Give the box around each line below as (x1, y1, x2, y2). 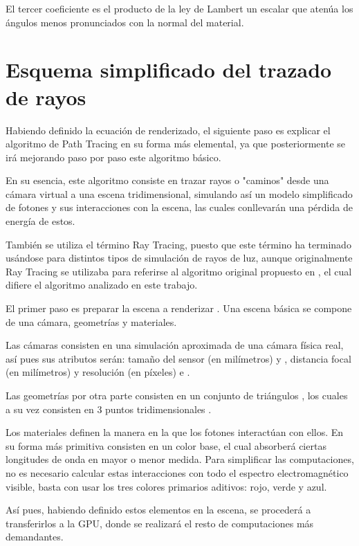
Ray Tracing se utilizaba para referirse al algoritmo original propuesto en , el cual (6, 264, 352, 278)
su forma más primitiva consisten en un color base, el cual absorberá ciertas (6, 438, 326, 453)
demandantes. (6, 529, 64, 544)
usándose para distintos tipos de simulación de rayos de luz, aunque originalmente (6, 251, 353, 265)
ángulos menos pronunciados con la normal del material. (6, 15, 244, 29)
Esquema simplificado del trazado (6, 55, 332, 84)
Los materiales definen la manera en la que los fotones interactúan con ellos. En (6, 425, 344, 439)
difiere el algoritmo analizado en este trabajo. (6, 277, 198, 292)
